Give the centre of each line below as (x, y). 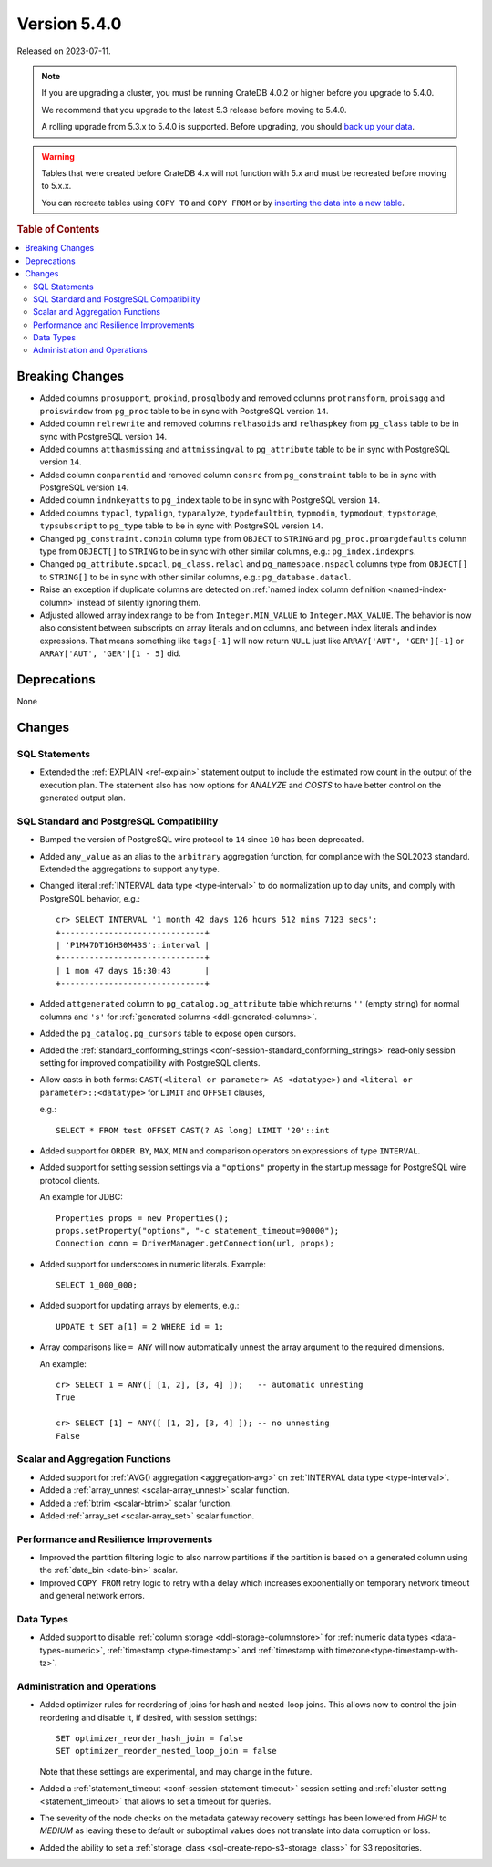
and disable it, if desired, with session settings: (169, 1717)
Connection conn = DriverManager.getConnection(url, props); (195, 1244)
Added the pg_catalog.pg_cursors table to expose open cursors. (168, 1033)
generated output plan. (83, 798)
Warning (58, 156)
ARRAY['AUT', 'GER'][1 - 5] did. (110, 653)
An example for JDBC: (81, 1197)
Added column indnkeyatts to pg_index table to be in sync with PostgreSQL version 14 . (210, 500)
